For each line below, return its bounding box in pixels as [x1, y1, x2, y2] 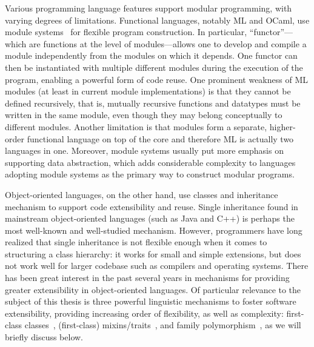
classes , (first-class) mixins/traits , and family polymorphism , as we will [24, 319, 301, 331]
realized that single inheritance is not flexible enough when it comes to [5, 236, 267, 248]
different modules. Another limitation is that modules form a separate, [5, 120, 267, 133]
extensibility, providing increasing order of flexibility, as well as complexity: [5, 306, 284, 319]
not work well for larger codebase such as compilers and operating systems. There [5, 259, 309, 272]
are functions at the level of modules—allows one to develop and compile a [29, 37, 307, 50]
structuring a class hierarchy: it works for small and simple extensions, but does [5, 247, 301, 260]
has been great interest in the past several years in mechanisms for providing [5, 271, 290, 284]
